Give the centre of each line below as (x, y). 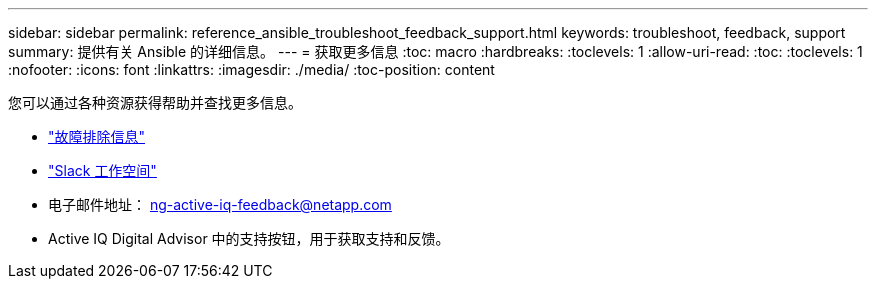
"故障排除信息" (97, 136)
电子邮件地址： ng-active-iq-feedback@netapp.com (220, 204)
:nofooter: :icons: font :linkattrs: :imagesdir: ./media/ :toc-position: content (251, 69)
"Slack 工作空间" (102, 170)
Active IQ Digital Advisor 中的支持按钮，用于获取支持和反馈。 (249, 238)
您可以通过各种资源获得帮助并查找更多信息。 (155, 102)
